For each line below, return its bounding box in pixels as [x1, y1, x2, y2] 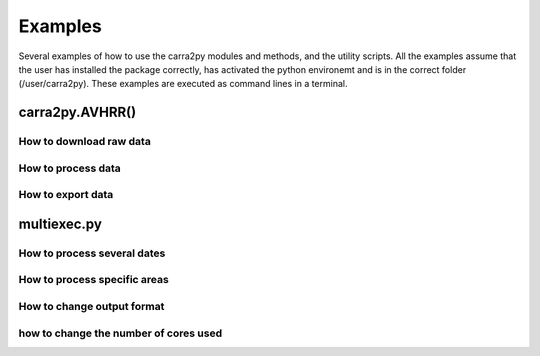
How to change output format [18, 299, 165, 313]
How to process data [18, 161, 122, 175]
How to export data [18, 188, 114, 202]
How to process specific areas [18, 273, 169, 287]
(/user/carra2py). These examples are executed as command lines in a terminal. [18, 78, 348, 90]
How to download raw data [18, 135, 152, 149]
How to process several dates [18, 246, 166, 260]
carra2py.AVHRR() [18, 104, 137, 121]
